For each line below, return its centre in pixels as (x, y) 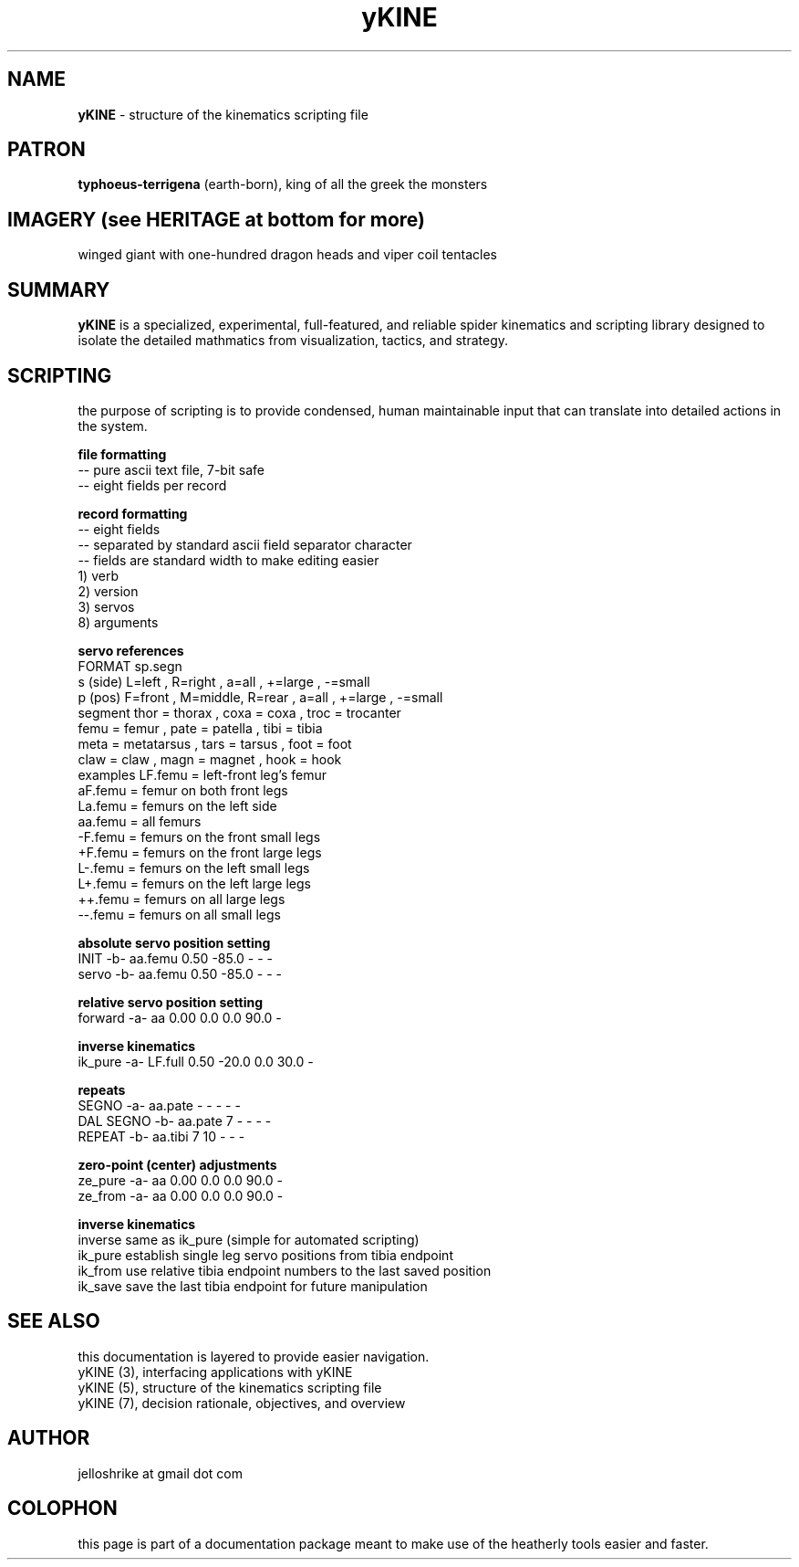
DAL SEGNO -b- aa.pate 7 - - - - (175, 1120)
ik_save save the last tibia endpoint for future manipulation (253, 1286)
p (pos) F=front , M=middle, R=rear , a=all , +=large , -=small (260, 697)
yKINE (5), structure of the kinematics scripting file (230, 1387)
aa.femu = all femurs (140, 821)
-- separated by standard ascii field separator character (245, 544)
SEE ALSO (54, 1321)
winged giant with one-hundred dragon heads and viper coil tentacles (287, 255)
